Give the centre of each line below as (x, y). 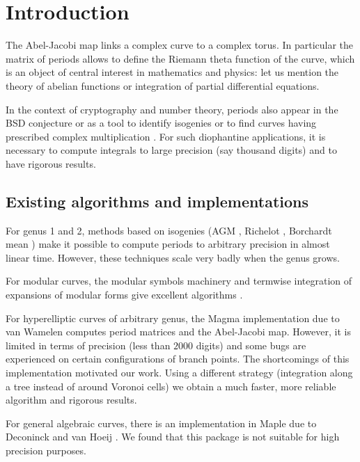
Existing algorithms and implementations (157, 201)
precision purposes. (46, 450)
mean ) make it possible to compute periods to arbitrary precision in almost (168, 244)
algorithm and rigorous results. (71, 400)
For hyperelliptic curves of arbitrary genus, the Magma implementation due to (173, 318)
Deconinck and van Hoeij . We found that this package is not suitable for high (173, 437)
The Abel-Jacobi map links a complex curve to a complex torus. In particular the (180, 45)
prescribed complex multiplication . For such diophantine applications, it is (166, 136)
